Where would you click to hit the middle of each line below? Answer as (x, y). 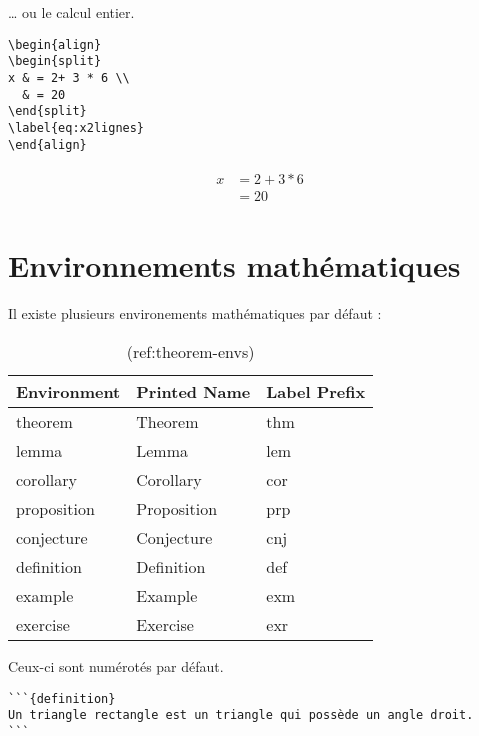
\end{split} (47, 111)
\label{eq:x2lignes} (76, 127)
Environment (68, 391)
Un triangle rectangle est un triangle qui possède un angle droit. (241, 715)
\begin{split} (55, 61)
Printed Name (193, 391)
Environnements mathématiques (234, 265)
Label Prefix (316, 391)
